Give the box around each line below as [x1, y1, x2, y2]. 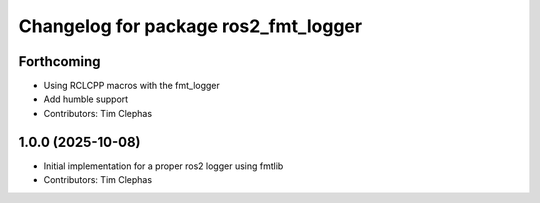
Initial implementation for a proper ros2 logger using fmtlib [43, 160, 284, 172]
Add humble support [43, 93, 129, 105]
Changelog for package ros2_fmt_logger [18, 15, 363, 37]
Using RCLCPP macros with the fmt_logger [43, 80, 220, 92]
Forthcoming [18, 53, 101, 70]
